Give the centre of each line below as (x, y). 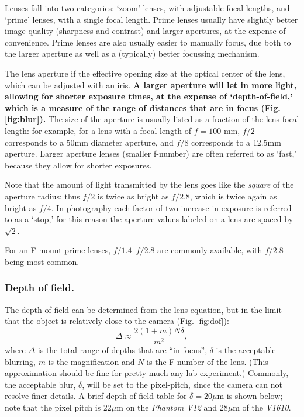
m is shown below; (250, 396)
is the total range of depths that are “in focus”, (122, 349)
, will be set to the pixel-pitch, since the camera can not (182, 384)
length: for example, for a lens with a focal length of (98, 130)
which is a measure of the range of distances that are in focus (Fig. (143, 107)
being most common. (42, 261)
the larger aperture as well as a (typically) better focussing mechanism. (132, 54)
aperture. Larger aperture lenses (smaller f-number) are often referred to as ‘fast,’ (151, 154)
